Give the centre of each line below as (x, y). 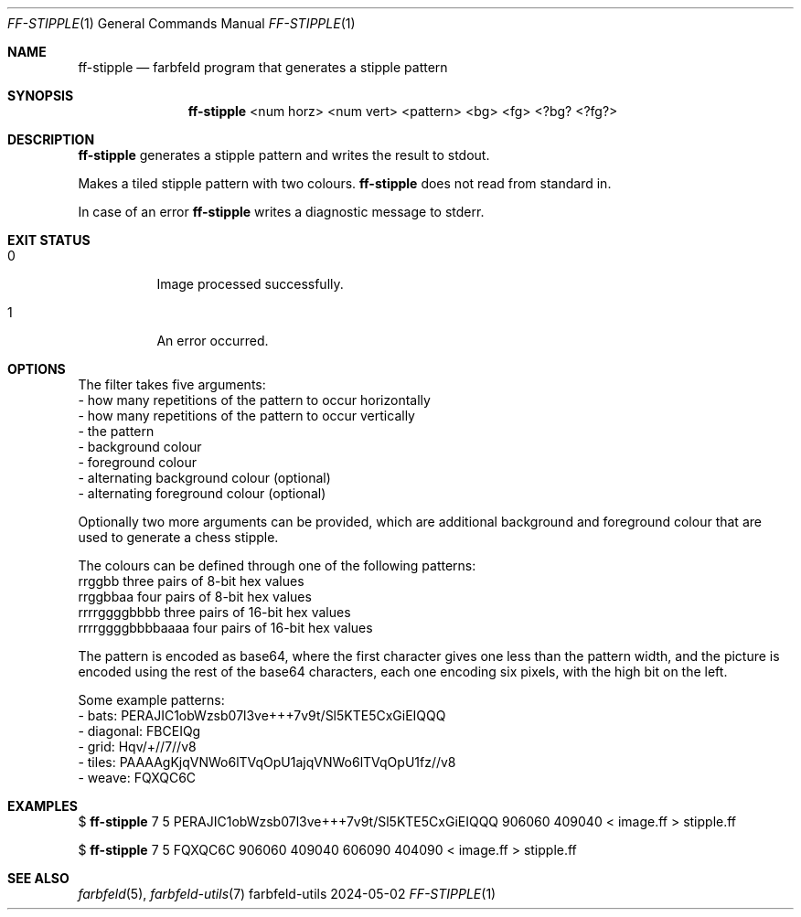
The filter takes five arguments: (172, 384)
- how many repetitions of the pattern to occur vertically (246, 416)
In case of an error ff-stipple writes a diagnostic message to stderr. (281, 212)
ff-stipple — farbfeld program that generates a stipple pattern (263, 67)
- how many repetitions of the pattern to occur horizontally (254, 400)
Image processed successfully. (250, 284)
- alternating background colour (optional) (204, 478)
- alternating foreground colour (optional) (202, 493)
